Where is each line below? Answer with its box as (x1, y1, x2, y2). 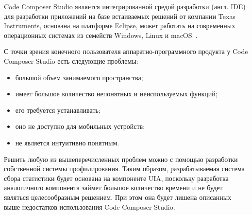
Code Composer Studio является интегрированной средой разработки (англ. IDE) (4, 1, 246, 11)
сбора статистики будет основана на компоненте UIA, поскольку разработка (4, 173, 229, 183)
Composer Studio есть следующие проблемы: (4, 55, 138, 66)
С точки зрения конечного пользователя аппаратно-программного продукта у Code (4, 46, 248, 56)
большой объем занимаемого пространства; (15, 72, 143, 82)
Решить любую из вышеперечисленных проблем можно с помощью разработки (4, 154, 238, 164)
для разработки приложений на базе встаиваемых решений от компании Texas (4, 11, 235, 21)
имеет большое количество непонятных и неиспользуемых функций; (15, 89, 218, 99)
